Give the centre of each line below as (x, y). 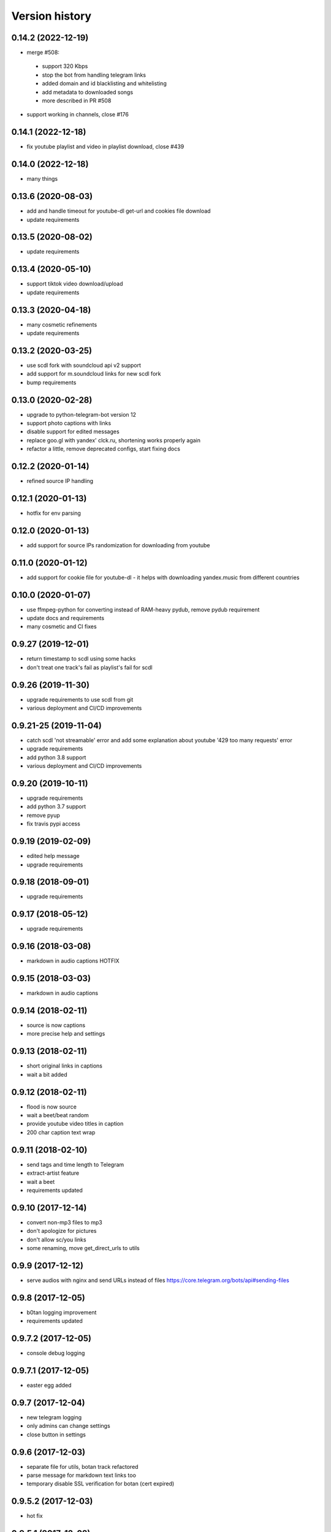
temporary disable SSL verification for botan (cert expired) (101, 1484)
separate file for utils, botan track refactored (82, 1466)
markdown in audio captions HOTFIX (73, 961)
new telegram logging (54, 1417)
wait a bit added (47, 1074)
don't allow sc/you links (56, 1239)
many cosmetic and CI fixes (62, 627)
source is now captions (56, 1025)
